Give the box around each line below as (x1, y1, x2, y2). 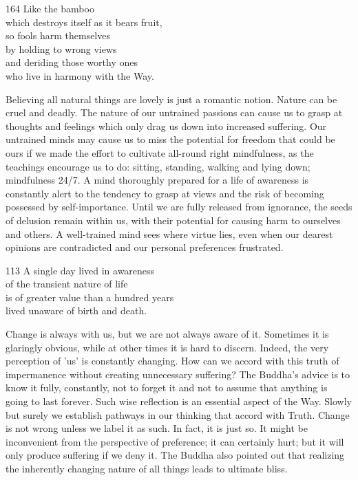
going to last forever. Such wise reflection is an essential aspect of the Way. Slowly (6, 394, 352, 408)
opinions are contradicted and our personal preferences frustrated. (6, 240, 284, 254)
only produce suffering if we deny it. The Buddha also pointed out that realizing (6, 448, 345, 462)
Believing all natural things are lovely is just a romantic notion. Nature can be (6, 91, 337, 106)
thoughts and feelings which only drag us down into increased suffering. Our (6, 118, 327, 133)
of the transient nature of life (6, 276, 128, 291)
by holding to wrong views (6, 41, 117, 56)
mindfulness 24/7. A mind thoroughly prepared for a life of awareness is (6, 173, 309, 187)
